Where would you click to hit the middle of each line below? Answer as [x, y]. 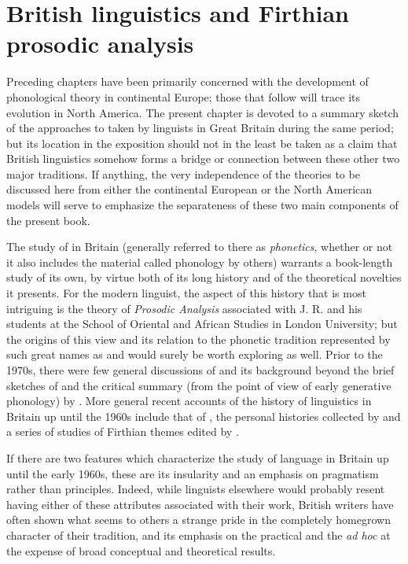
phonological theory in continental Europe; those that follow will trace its [184, 96]
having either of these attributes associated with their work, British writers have [200, 504]
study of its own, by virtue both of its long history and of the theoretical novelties [204, 277]
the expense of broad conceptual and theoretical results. [141, 550]
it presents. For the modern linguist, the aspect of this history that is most [186, 293]
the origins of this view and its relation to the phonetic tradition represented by [198, 339]
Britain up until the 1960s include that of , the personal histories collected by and [204, 416]
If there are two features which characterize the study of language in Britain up [198, 457]
